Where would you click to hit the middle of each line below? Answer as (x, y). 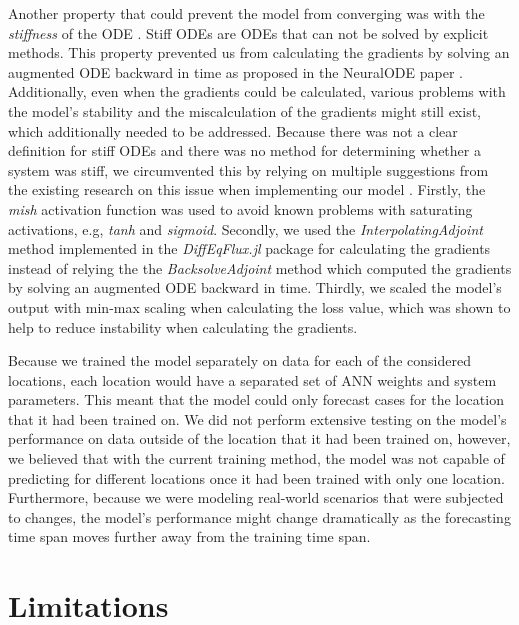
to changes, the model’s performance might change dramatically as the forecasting (259, 516)
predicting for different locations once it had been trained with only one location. (256, 477)
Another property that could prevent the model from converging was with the (246, 13)
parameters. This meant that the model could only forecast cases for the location (256, 399)
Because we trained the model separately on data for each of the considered (239, 360)
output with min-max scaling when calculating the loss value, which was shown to (259, 306)
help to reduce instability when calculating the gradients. (183, 326)
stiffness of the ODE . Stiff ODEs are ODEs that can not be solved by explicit (248, 32)
